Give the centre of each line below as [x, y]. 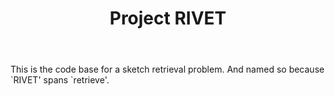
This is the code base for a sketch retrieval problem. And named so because [167, 69]
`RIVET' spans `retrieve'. [60, 80]
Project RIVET [168, 18]
